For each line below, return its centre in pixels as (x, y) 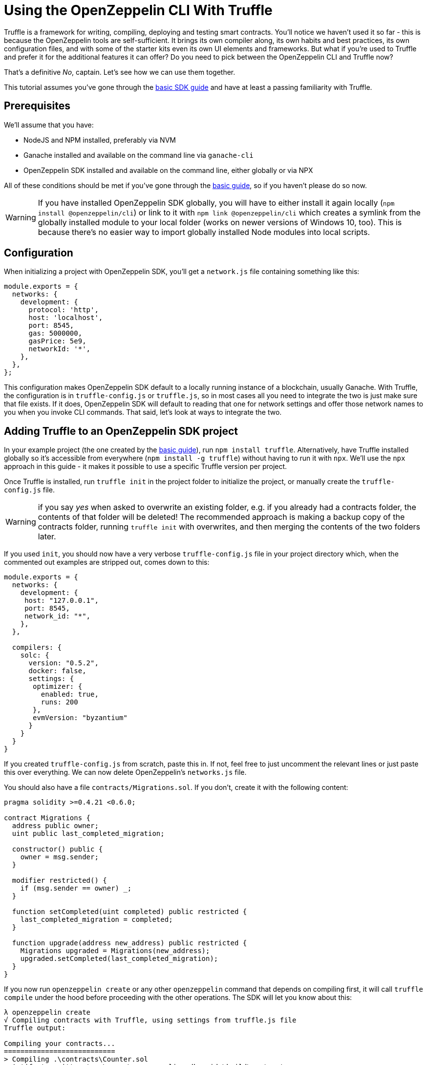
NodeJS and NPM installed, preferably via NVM (100, 140)
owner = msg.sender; (59, 857)
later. (47, 537)
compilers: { (37, 648)
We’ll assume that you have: (49, 125)
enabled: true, (70, 694)
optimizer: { (58, 687)
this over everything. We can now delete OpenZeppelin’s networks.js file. (125, 772)
